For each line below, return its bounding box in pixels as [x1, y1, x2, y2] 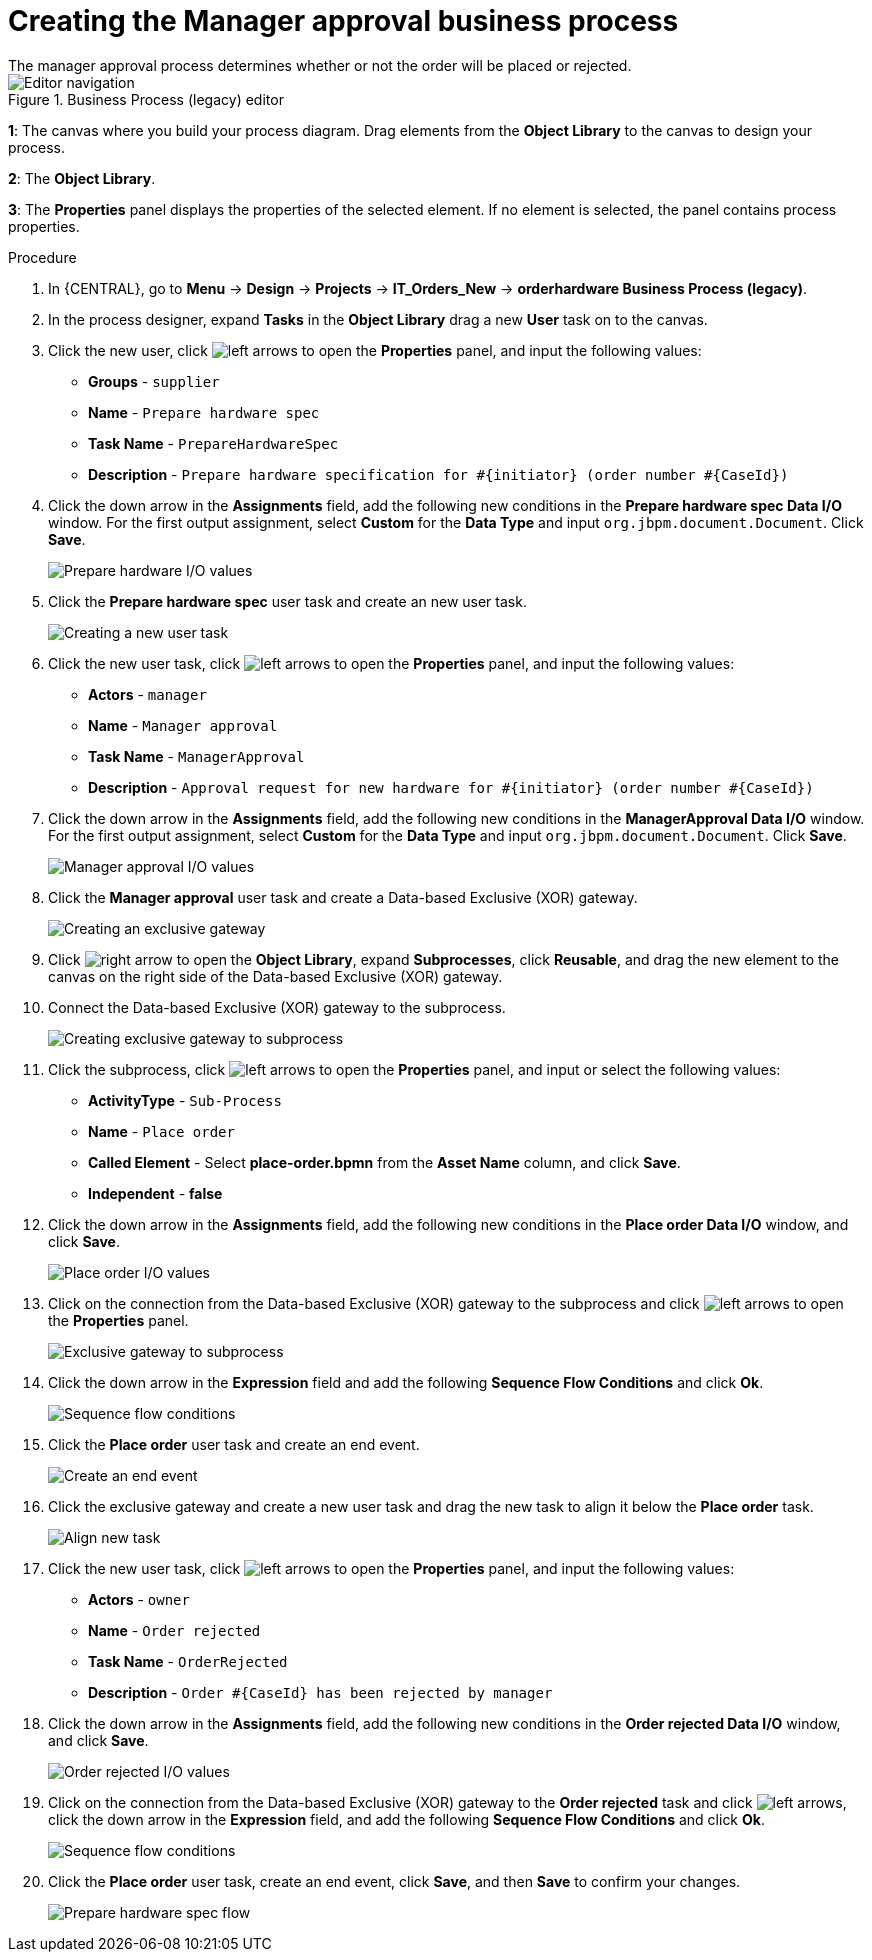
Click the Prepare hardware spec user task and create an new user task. [48, 592, 527, 610]
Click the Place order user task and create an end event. [48, 1435, 420, 1453]
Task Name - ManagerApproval [88, 747, 305, 765]
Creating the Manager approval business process [8, 4, 679, 38]
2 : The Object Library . [8, 169, 156, 187]
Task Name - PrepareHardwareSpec [88, 434, 339, 452]
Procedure [8, 248, 77, 266]
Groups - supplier [88, 372, 220, 390]
